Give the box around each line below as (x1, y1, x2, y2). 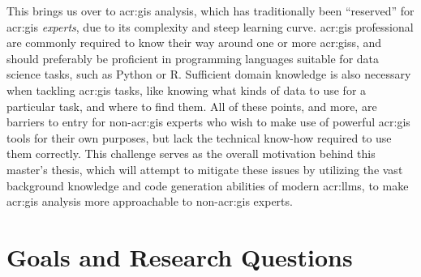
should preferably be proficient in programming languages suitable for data (6, 49, 380, 66)
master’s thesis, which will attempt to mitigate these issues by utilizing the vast (6, 160, 403, 177)
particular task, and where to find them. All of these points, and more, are (6, 97, 377, 114)
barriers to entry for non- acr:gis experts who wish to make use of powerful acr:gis (6, 113, 410, 130)
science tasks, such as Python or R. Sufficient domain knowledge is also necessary (6, 66, 411, 83)
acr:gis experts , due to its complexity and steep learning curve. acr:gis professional (6, 18, 414, 35)
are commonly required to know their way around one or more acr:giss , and (6, 34, 382, 51)
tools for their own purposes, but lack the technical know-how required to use (6, 129, 392, 146)
